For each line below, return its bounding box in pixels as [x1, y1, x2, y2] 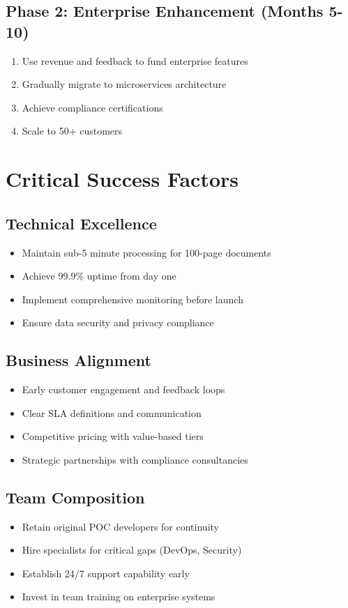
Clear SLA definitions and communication [22, 405, 202, 420]
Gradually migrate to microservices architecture [22, 77, 227, 91]
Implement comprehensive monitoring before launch [22, 291, 243, 306]
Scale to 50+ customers [22, 123, 123, 138]
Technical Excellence [6, 212, 157, 234]
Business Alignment [6, 349, 151, 371]
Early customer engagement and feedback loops [22, 382, 225, 397]
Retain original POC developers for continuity [22, 519, 219, 533]
